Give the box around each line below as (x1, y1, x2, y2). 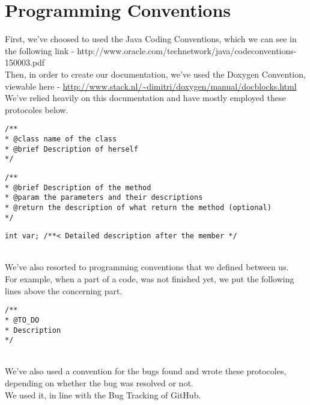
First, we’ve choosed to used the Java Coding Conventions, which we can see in (5, 32, 297, 45)
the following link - (5, 44, 74, 57)
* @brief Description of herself (5, 144, 138, 153)
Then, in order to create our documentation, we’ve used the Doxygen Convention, (5, 67, 306, 80)
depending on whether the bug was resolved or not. (5, 377, 193, 389)
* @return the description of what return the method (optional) (5, 203, 272, 212)
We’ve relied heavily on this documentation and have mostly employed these (5, 91, 286, 104)
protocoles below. (5, 103, 68, 116)
